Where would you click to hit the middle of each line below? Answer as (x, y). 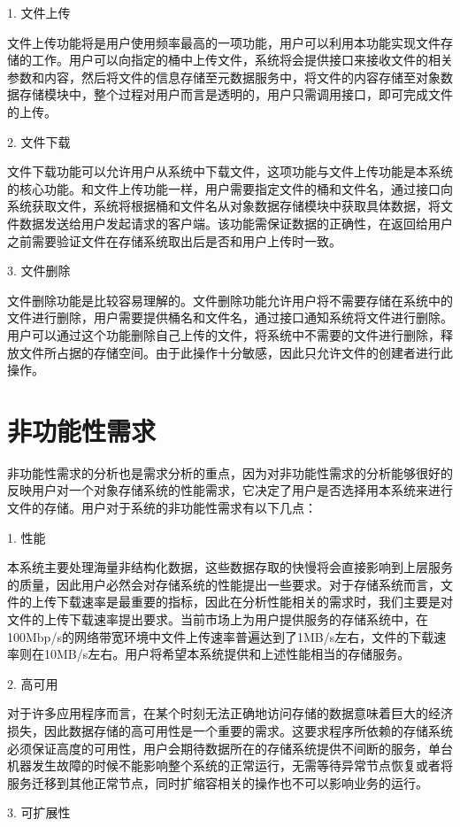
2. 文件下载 (39, 141)
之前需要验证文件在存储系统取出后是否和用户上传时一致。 (174, 240)
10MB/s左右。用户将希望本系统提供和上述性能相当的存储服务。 (227, 654)
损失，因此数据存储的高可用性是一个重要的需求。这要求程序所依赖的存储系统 (230, 730)
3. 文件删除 (39, 271)
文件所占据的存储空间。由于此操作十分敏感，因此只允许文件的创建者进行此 (236, 352)
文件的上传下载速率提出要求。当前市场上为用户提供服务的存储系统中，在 (218, 618)
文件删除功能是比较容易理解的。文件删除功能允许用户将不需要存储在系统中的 (230, 300)
